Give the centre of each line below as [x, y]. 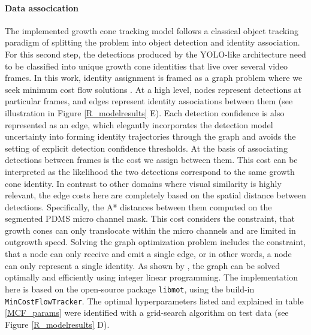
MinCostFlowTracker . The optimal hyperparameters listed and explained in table [154, 301]
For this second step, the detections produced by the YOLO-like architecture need [155, 54]
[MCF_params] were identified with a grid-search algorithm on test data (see [147, 313]
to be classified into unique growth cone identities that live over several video [147, 66]
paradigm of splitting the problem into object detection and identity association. [153, 42]
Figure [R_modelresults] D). [57, 324]
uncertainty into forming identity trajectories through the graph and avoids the [150, 136]
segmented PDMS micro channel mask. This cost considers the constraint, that [150, 218]
